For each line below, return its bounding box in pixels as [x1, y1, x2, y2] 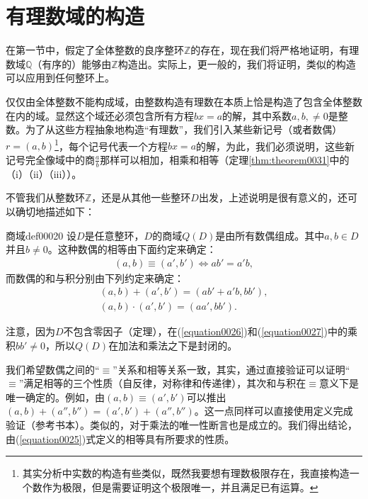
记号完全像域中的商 [6, 152, 95, 167]
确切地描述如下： [15, 203, 95, 218]
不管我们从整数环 [6, 190, 85, 205]
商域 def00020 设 [6, 228, 76, 242]
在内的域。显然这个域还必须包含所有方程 [6, 108, 194, 123]
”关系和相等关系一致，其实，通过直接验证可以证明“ [113, 361, 350, 376]
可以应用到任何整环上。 [6, 70, 115, 85]
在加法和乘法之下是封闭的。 [108, 338, 238, 353]
